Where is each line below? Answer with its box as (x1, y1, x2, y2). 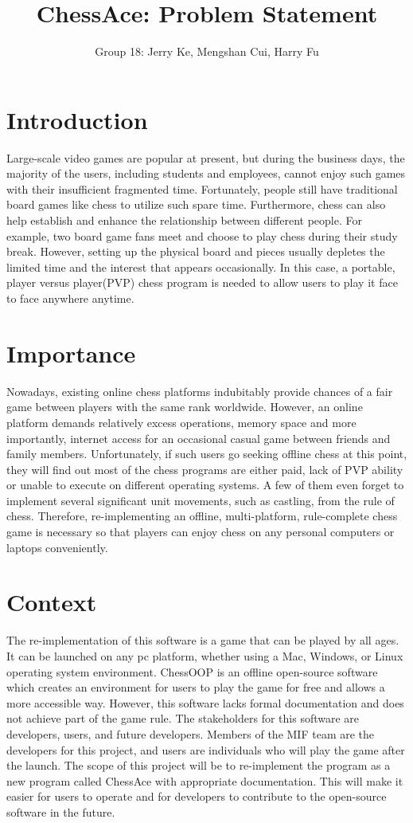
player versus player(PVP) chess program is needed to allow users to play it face (6, 274, 398, 291)
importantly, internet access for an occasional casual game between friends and (6, 429, 391, 446)
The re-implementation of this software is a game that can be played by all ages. (6, 632, 399, 649)
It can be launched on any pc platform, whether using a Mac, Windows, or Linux (6, 647, 403, 664)
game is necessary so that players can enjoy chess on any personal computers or (6, 523, 395, 540)
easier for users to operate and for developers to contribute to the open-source (6, 788, 387, 805)
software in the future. (6, 803, 115, 820)
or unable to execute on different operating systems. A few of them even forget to (6, 476, 404, 493)
